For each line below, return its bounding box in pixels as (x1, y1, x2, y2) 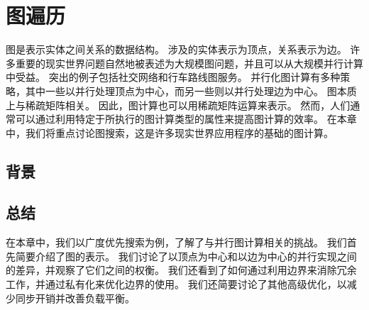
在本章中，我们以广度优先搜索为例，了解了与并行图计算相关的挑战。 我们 (6, 235, 347, 250)
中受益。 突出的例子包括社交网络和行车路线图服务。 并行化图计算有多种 (6, 70, 341, 84)
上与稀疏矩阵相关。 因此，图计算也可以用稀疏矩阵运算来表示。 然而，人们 (6, 97, 351, 112)
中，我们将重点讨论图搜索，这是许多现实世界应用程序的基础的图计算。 (6, 125, 334, 140)
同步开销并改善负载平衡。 (15, 290, 135, 305)
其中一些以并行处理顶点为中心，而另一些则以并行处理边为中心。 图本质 (25, 83, 357, 98)
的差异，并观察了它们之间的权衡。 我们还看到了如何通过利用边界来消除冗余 (6, 262, 357, 277)
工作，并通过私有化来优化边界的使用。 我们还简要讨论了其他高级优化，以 (6, 277, 347, 292)
